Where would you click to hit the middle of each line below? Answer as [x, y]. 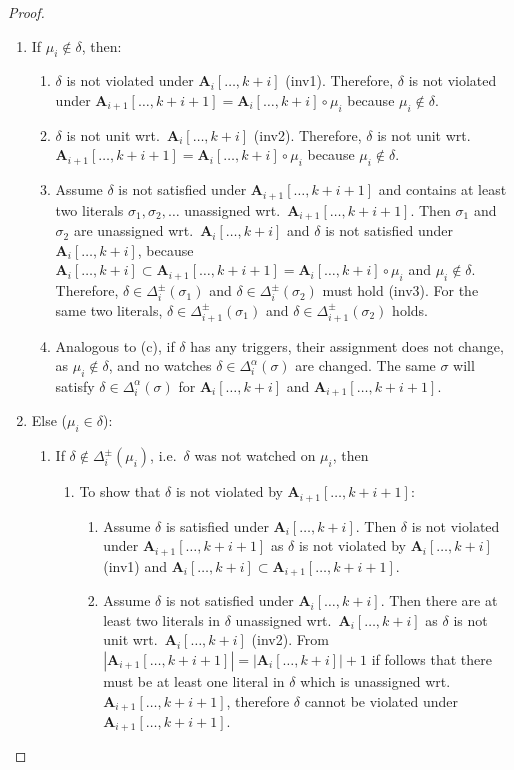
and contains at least [442, 189]
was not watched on [255, 455]
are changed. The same [365, 365]
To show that [120, 491]
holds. [410, 309]
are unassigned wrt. [133, 230]
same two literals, [109, 309]
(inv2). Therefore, [307, 134]
